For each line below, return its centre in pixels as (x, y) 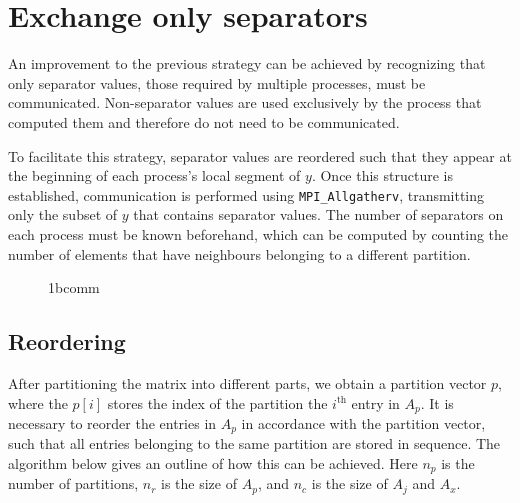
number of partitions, (73, 483)
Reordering (67, 341)
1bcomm (74, 287)
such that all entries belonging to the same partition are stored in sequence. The (254, 443)
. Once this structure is (382, 175)
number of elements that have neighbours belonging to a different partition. (239, 253)
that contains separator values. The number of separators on (318, 214)
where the (38, 402)
